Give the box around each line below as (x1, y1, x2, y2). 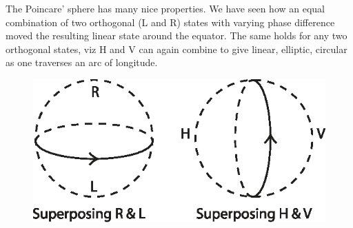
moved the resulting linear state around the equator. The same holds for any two (6, 28, 347, 43)
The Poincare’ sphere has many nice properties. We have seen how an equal (6, 1, 325, 15)
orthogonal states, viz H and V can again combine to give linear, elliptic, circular (6, 41, 347, 56)
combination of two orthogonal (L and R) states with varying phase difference (6, 14, 335, 29)
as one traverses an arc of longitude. (6, 55, 158, 70)
